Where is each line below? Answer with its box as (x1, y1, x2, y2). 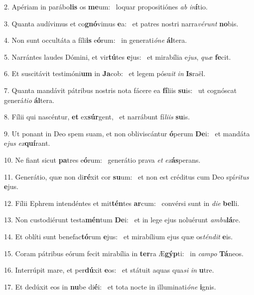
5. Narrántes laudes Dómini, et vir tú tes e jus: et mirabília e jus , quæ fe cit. (4, 51, 231, 62)
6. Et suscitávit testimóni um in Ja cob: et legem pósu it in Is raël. (4, 68, 206, 79)
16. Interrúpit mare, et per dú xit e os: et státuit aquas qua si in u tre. (4, 265, 214, 275)
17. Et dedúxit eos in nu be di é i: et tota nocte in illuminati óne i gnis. (4, 281, 216, 292)
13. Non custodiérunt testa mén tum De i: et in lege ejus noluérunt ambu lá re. (4, 214, 241, 225)
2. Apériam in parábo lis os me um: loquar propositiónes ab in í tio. (4, 1, 208, 11)
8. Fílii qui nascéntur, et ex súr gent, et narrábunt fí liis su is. (4, 111, 190, 122)
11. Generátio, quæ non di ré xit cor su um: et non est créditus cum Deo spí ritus (4, 171, 249, 182)
